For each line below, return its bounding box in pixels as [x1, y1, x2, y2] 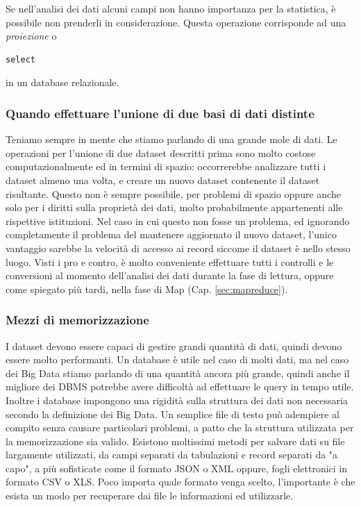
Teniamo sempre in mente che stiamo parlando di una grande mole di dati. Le [6, 132, 337, 147]
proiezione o [6, 28, 57, 43]
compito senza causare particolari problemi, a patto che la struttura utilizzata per [6, 420, 354, 435]
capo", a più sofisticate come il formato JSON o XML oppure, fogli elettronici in [6, 460, 348, 475]
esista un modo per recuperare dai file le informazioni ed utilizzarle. [6, 488, 294, 503]
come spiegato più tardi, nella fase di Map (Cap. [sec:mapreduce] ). [6, 281, 288, 296]
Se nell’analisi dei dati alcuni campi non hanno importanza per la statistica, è [6, 1, 336, 15]
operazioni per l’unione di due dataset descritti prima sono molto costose [6, 145, 316, 160]
